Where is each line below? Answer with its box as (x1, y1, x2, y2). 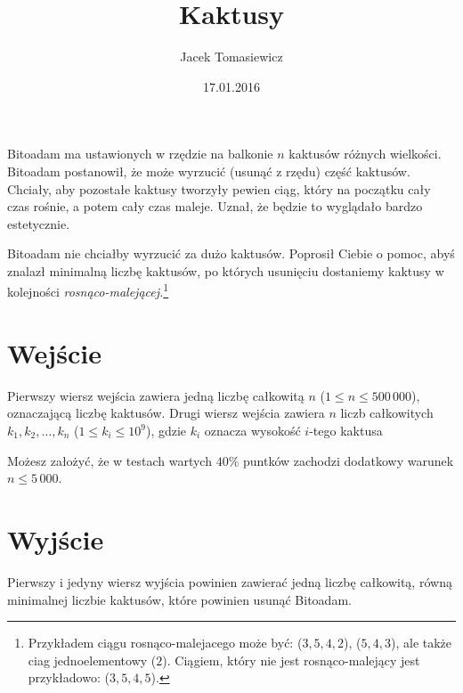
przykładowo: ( (28, 668, 110, 687)
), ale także (391, 633, 452, 652)
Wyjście (7, 521, 104, 557)
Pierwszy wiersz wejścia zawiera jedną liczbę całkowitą (7, 386, 305, 404)
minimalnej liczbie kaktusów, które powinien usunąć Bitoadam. (7, 590, 352, 608)
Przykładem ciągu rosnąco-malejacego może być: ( (28, 633, 303, 652)
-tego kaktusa (309, 421, 383, 440)
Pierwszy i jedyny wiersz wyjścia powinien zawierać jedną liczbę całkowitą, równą (7, 572, 452, 591)
